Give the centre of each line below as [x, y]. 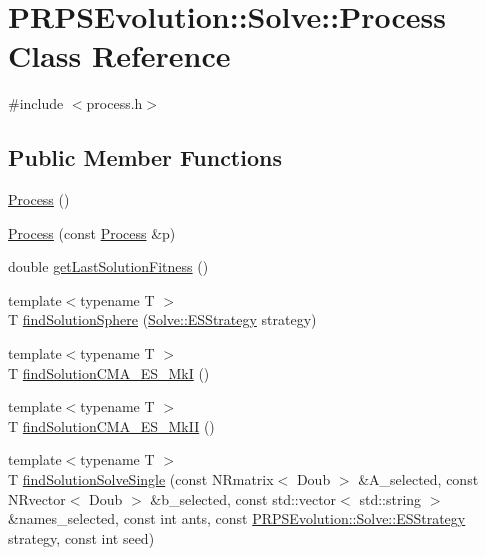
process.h [114, 103]
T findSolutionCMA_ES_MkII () [111, 425]
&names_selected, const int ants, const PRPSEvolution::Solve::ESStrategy [237, 518]
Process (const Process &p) [92, 232]
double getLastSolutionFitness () [108, 266]
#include [36, 103]
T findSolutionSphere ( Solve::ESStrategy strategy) [162, 319]
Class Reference [119, 55]
